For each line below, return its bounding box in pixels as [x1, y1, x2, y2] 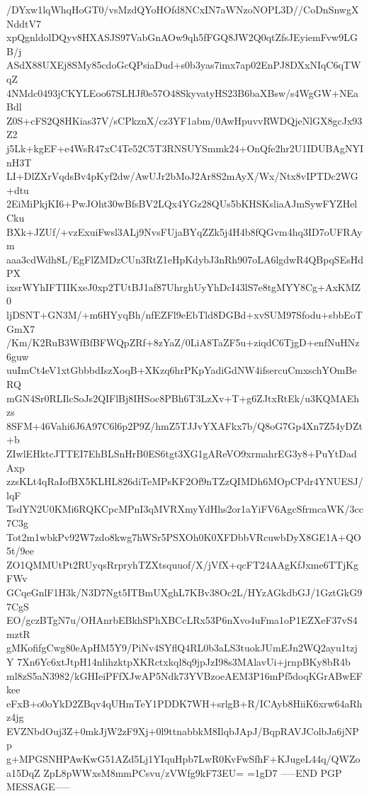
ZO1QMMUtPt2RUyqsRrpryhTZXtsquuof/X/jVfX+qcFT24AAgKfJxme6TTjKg [6, 557, 359, 572]
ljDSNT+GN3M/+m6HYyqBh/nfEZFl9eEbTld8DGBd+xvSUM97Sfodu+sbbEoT [6, 307, 363, 322]
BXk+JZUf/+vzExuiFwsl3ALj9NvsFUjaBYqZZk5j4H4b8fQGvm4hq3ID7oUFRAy [6, 224, 363, 239]
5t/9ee [6, 543, 34, 558]
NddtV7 [6, 16, 42, 30]
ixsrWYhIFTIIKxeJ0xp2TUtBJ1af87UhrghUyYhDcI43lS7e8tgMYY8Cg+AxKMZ [6, 279, 361, 294]
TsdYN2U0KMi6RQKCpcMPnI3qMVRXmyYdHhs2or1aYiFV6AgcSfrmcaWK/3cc [6, 501, 363, 516]
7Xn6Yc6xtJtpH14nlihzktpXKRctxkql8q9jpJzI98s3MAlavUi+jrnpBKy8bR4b [17, 654, 351, 669]
